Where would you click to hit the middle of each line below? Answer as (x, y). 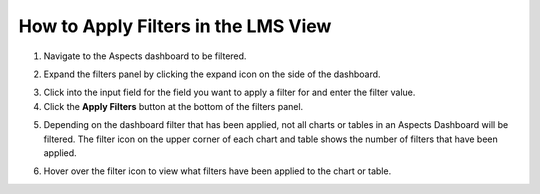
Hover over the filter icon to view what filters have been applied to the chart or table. (217, 171)
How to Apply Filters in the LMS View (175, 26)
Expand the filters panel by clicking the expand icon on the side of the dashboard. (212, 74)
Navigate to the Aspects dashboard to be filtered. (145, 56)
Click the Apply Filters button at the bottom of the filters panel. (173, 106)
